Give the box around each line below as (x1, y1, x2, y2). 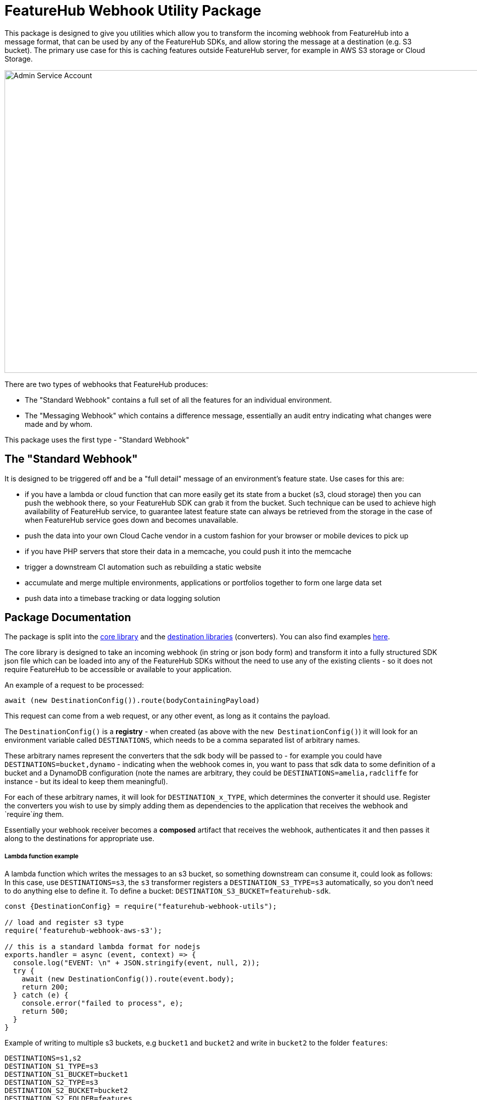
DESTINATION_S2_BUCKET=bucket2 (5, 1086, 128, 1095)
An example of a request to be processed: (5, 681, 144, 690)
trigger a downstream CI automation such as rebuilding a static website (25, 562, 261, 571)
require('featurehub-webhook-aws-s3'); (5, 926, 162, 935)
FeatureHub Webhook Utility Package (5, 2, 261, 19)
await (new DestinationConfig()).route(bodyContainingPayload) (5, 696, 260, 705)
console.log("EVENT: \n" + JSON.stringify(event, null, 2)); (13, 959, 260, 967)
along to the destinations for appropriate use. (5, 834, 154, 843)
